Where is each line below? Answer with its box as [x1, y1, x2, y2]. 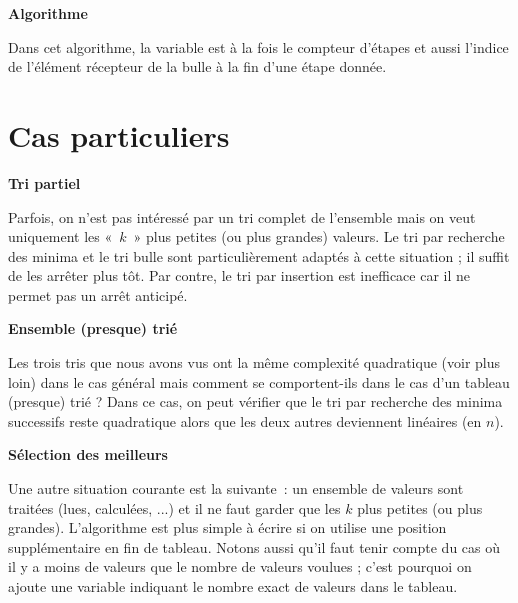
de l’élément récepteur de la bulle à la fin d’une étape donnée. [8, 56, 387, 77]
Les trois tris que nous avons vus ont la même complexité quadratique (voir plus [8, 352, 501, 373]
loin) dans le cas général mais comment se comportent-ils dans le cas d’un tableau [8, 371, 510, 392]
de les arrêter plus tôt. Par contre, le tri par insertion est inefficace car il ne [8, 265, 471, 286]
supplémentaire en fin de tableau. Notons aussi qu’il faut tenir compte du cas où [8, 536, 501, 557]
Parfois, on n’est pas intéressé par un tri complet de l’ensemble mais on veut [8, 206, 476, 227]
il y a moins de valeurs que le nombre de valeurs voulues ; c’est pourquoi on [8, 556, 472, 577]
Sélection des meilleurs [8, 444, 168, 465]
